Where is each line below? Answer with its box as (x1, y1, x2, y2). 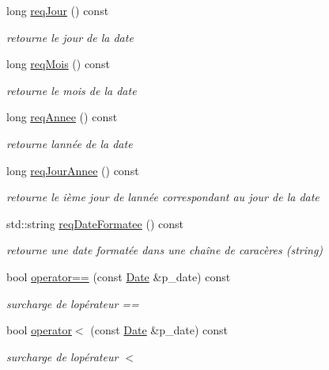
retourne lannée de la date (6, 135, 133, 151)
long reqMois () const (6, 55, 110, 72)
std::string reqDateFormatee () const (6, 215, 183, 231)
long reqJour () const (6, 2, 109, 18)
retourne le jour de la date (6, 29, 134, 45)
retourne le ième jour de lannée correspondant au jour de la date (6, 189, 320, 205)
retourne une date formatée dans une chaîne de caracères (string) (6, 242, 323, 258)
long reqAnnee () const (6, 109, 118, 125)
